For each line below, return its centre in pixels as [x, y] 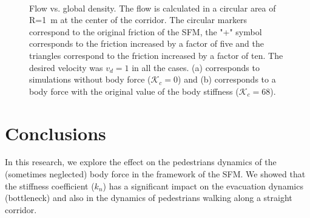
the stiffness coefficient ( [50, 186]
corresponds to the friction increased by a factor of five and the [147, 43]
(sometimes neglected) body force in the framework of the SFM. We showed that [155, 174]
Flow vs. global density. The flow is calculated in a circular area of [153, 8]
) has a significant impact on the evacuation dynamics [203, 186]
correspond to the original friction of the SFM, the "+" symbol [146, 31]
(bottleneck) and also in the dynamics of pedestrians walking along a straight [149, 198]
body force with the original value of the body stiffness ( [134, 91]
